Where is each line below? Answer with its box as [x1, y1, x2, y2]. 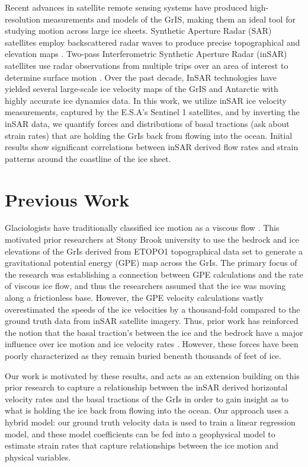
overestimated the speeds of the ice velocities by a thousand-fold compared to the [5, 303, 300, 315]
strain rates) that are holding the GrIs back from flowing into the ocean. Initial [5, 129, 293, 141]
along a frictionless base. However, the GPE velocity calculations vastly [5, 291, 264, 303]
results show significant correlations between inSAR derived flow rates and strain [5, 141, 299, 153]
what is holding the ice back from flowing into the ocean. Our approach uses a [5, 404, 289, 417]
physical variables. [5, 450, 71, 463]
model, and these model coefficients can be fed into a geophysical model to [5, 427, 275, 440]
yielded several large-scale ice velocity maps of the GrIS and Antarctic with [5, 82, 278, 95]
